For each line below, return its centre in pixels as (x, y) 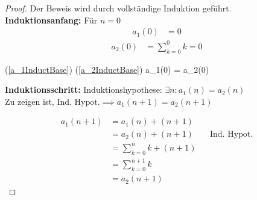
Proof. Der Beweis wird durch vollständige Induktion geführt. (118, 8)
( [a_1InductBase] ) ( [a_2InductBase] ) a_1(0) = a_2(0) (107, 69)
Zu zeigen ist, (30, 101)
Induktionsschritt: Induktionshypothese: (84, 89)
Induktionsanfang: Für (51, 20)
